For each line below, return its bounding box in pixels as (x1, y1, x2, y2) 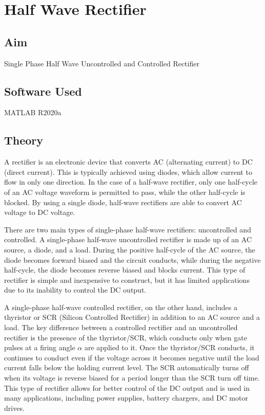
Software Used (4, 83, 82, 99)
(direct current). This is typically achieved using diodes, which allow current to (4, 166, 252, 177)
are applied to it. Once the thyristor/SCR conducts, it (84, 342, 255, 353)
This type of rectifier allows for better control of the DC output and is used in (4, 382, 250, 393)
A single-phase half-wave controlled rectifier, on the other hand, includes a (4, 301, 237, 312)
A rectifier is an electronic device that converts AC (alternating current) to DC (4, 156, 253, 167)
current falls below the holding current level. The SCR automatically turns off (4, 362, 249, 373)
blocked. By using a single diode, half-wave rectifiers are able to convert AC (4, 196, 242, 207)
